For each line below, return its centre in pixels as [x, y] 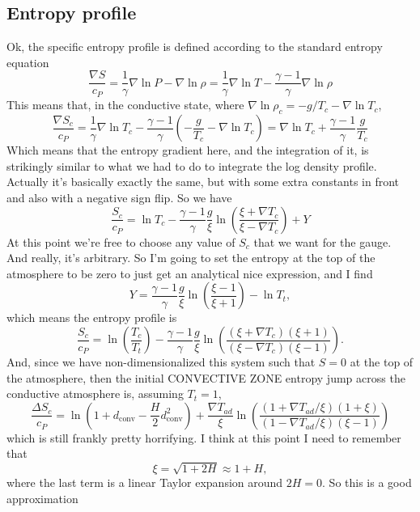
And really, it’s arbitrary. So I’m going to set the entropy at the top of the [191, 258]
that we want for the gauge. [322, 241]
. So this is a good [367, 482]
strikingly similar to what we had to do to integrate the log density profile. [192, 165]
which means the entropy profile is [92, 317]
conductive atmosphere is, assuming [95, 394]
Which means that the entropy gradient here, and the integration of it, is [188, 150]
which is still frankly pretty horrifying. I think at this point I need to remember [204, 437]
